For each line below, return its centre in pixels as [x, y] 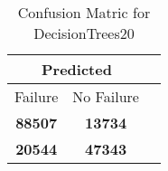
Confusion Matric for [84, 12]
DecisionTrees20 [84, 33]
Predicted [77, 69]
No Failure [106, 96]
